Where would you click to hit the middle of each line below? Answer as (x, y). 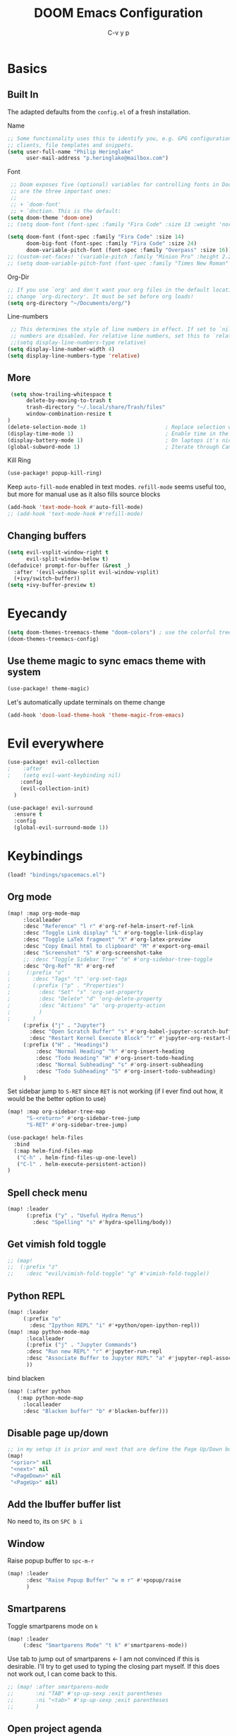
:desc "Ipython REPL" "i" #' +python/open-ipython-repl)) (115, 1325)
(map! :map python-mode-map (49, 1332)
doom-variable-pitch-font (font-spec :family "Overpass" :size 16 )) (129, 250)
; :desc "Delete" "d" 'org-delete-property (85, 999)
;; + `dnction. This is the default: (66, 211)
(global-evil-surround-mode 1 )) (61, 828)
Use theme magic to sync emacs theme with (107, 661)
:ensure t (28, 815)
